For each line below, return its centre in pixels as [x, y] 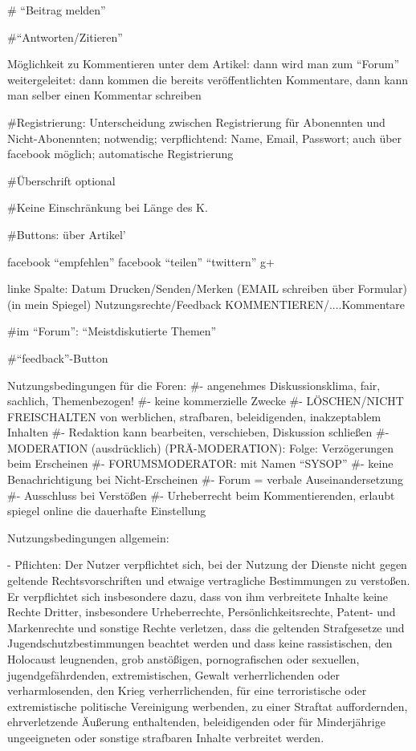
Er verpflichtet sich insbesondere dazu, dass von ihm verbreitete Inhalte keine [198, 596]
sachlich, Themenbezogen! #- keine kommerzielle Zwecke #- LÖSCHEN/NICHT [206, 401]
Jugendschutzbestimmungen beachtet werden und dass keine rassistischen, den [200, 643]
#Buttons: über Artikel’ [67, 234]
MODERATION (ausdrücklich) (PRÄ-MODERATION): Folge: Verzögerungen [201, 447]
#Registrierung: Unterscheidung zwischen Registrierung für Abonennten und [196, 122]
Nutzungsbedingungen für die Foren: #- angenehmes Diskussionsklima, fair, [194, 385]
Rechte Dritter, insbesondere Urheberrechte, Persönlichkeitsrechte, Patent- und [202, 612]
